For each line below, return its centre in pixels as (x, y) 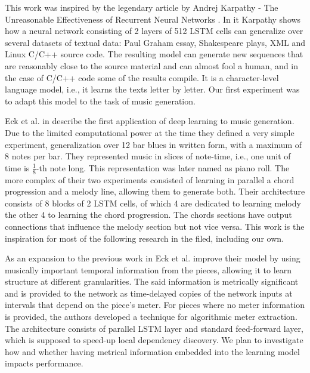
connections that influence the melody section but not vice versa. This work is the (155, 226)
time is (17, 167)
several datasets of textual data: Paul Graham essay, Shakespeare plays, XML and (155, 42)
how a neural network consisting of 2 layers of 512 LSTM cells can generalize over (154, 31)
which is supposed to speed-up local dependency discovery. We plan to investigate (154, 340)
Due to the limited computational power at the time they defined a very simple (150, 132)
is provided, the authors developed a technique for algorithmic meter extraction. (151, 317)
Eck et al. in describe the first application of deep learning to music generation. (150, 121)
